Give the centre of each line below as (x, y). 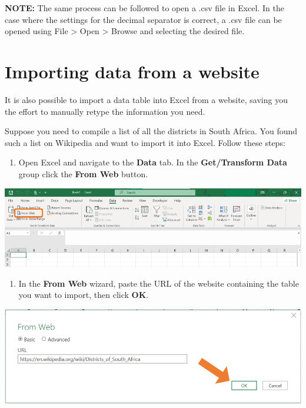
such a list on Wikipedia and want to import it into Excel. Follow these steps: (145, 142)
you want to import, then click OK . (84, 295)
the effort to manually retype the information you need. (105, 111)
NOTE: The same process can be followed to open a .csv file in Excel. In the (144, 8)
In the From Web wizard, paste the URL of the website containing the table (159, 283)
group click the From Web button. (83, 173)
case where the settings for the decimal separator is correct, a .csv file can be (143, 19)
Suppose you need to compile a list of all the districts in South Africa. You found (151, 131)
